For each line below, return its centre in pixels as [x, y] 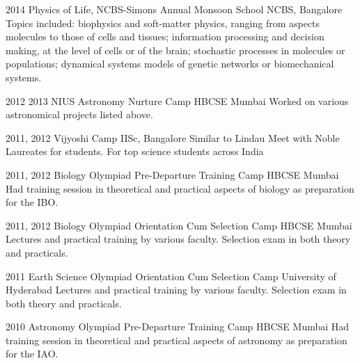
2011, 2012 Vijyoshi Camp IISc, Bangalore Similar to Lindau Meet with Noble [173, 137]
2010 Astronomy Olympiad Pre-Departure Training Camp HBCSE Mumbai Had [178, 326]
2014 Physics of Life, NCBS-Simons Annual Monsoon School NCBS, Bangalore [174, 9]
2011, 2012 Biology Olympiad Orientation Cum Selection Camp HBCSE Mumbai [179, 225]
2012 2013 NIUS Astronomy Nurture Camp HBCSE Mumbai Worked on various [177, 100]
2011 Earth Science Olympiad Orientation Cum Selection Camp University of [171, 276]
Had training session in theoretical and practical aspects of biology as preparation [180, 188]
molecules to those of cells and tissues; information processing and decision [165, 37]
